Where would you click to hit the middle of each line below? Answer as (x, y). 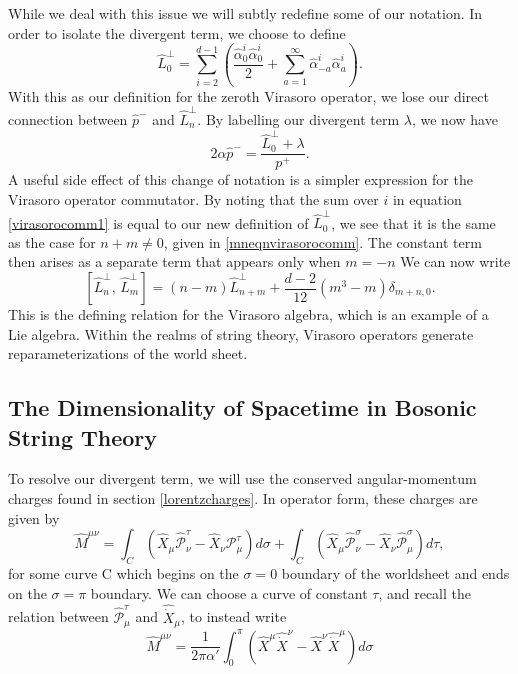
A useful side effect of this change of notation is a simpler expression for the (240, 179)
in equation (427, 198)
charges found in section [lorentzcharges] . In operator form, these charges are (243, 497)
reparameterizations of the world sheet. (128, 353)
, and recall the (424, 592)
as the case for (52, 241)
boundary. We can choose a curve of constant (229, 592)
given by (34, 517)
